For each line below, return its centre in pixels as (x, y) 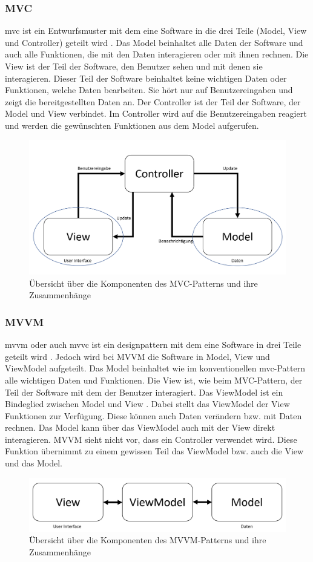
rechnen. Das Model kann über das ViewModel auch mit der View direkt (140, 427)
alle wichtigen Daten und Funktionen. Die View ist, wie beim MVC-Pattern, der (154, 380)
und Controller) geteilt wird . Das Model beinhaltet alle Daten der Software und (154, 42)
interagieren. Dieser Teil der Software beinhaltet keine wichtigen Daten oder (146, 78)
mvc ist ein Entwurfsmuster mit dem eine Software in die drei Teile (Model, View (156, 31)
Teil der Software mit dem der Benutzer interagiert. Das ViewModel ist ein (144, 392)
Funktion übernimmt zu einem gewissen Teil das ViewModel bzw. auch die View (154, 451)
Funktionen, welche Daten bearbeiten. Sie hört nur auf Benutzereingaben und (149, 90)
